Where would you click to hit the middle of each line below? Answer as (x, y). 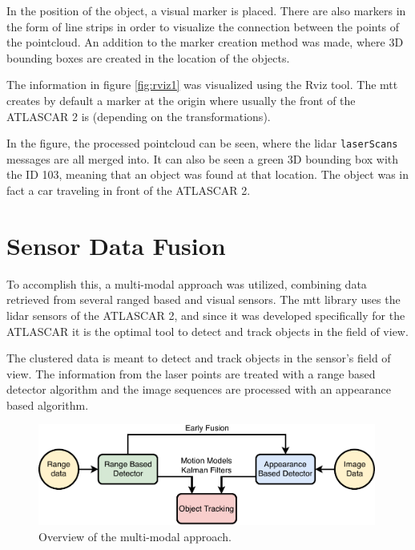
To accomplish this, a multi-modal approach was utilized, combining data (187, 283)
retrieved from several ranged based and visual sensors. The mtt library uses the (203, 299)
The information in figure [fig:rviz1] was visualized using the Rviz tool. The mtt (202, 85)
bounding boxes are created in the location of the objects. (148, 57)
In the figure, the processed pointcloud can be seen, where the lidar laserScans (202, 143)
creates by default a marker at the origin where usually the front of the (181, 100)
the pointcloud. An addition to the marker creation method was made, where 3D (205, 42)
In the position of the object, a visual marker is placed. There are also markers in (206, 10)
